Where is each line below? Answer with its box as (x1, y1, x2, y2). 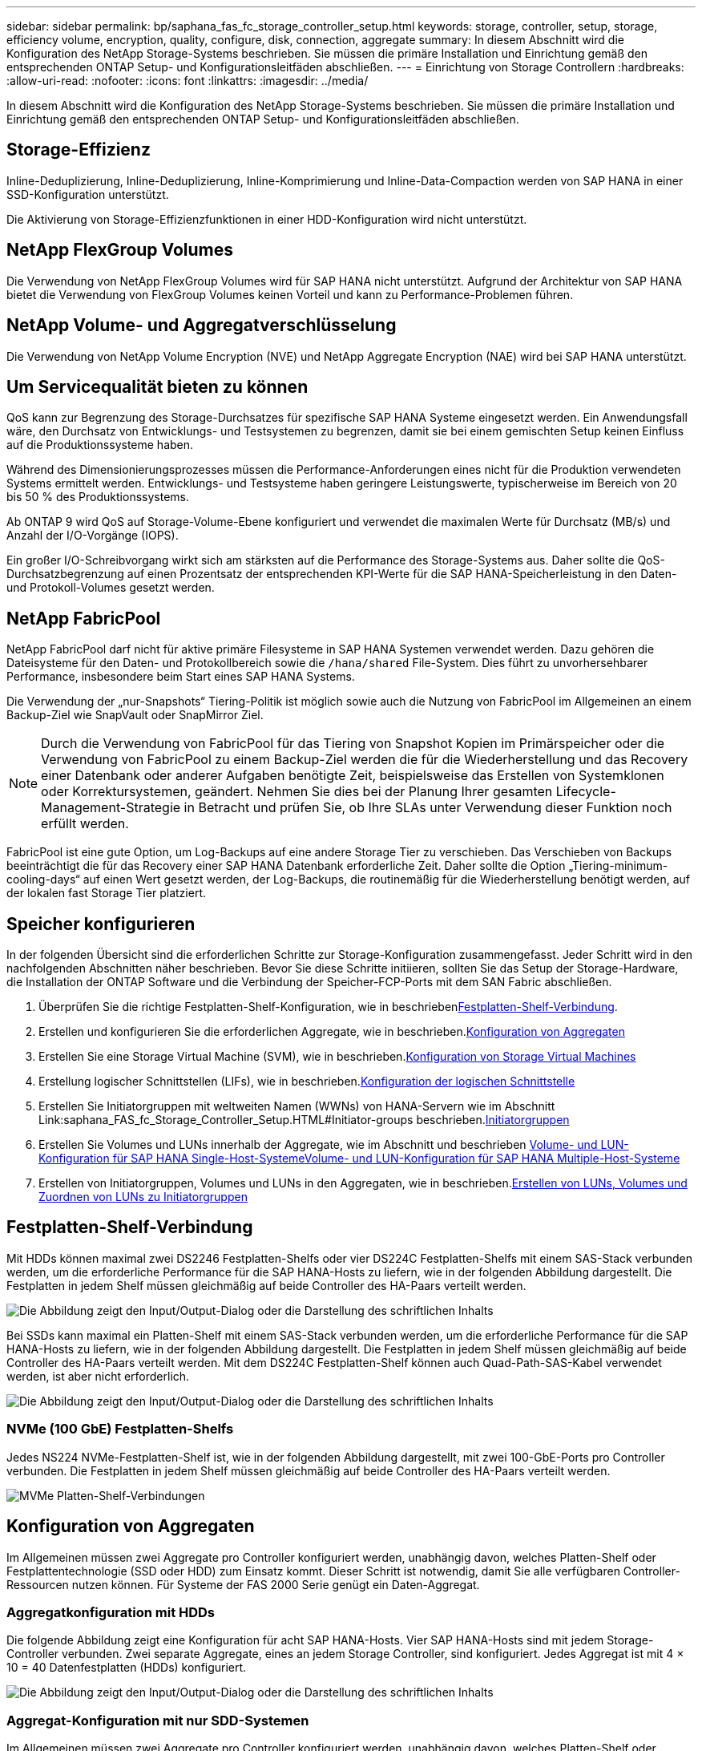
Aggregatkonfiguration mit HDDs (6, 1603, 216, 1620)
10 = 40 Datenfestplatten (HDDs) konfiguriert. (6, 1660, 247, 1675)
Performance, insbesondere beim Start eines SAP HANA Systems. (6, 669, 355, 684)
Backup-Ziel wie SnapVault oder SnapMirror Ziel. (6, 708, 264, 722)
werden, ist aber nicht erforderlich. (6, 1369, 190, 1383)
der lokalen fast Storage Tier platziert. (6, 886, 206, 900)
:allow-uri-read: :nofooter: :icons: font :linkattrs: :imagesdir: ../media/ (6, 74, 369, 87)
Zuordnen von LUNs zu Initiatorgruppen (38, 1190, 248, 1204)
